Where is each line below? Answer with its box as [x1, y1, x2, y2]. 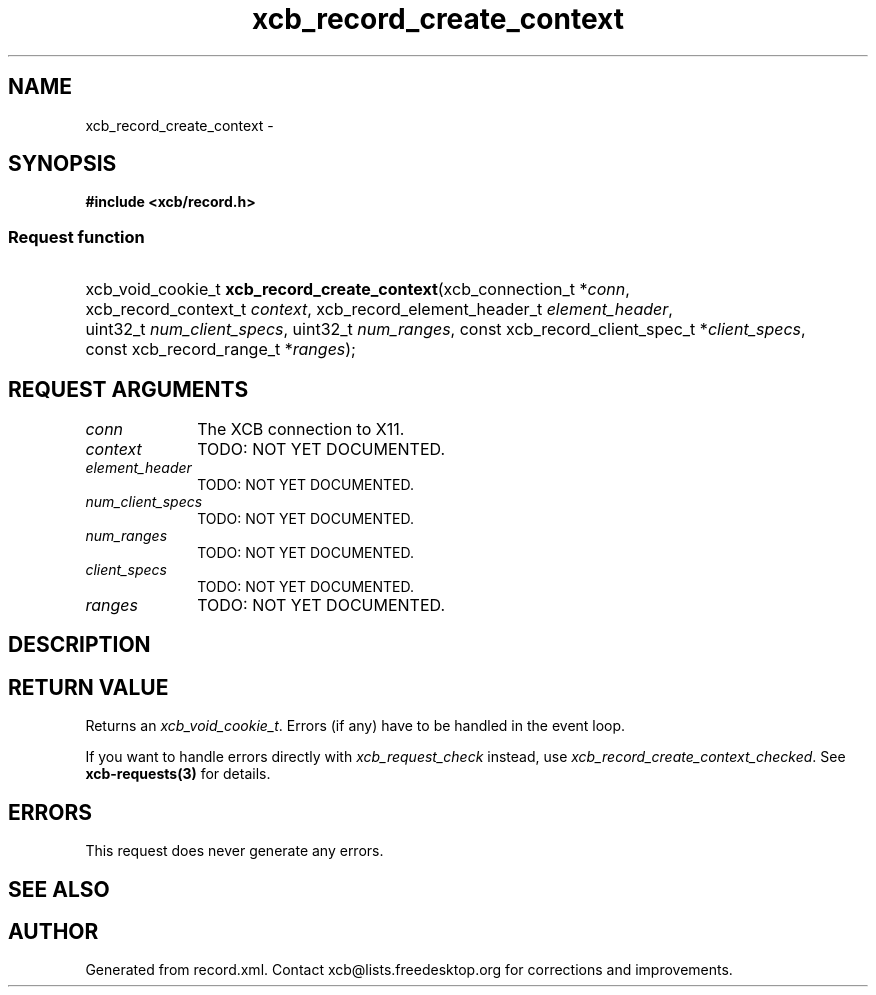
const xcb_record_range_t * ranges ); [85, 339, 356, 360]
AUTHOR [8, 918, 99, 944]
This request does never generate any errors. [85, 842, 384, 860]
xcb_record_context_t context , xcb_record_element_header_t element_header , [85, 299, 673, 320]
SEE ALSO [8, 876, 110, 902]
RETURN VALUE [8, 674, 169, 700]
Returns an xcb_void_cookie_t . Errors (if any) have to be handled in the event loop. [85, 717, 626, 735]
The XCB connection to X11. [197, 419, 405, 440]
